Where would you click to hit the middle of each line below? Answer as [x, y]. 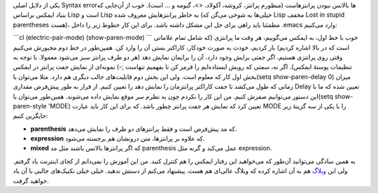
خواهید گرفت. [31, 180]
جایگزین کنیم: [30, 116]
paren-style [30, 106]
